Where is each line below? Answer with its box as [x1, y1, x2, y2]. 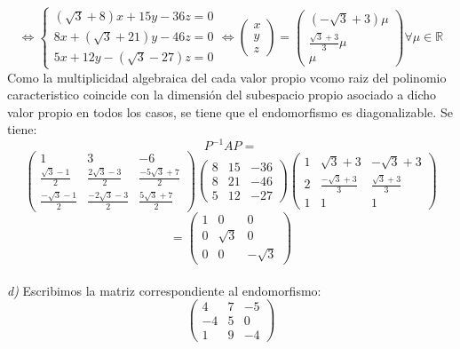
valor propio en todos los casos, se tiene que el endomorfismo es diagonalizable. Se [7, 102, 453, 121]
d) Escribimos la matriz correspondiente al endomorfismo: [7, 281, 321, 299]
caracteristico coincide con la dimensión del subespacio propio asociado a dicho [7, 85, 437, 104]
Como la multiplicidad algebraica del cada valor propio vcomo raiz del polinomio [7, 67, 447, 86]
